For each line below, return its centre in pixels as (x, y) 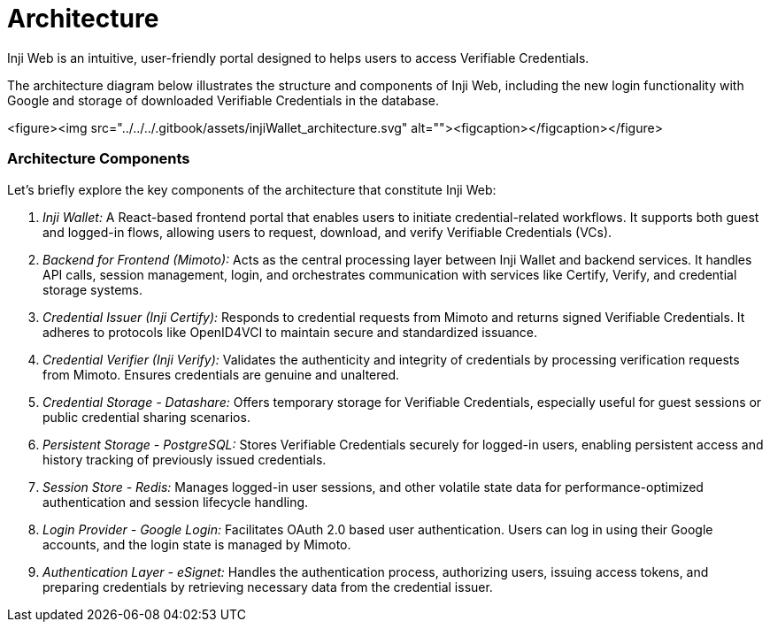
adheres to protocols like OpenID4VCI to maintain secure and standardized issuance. (290, 332)
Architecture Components (99, 159)
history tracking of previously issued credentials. (185, 459)
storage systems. (92, 289)
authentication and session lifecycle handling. (176, 502)
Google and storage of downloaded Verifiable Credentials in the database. (223, 100)
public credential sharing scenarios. (146, 417)
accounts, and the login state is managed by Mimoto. (197, 544)
